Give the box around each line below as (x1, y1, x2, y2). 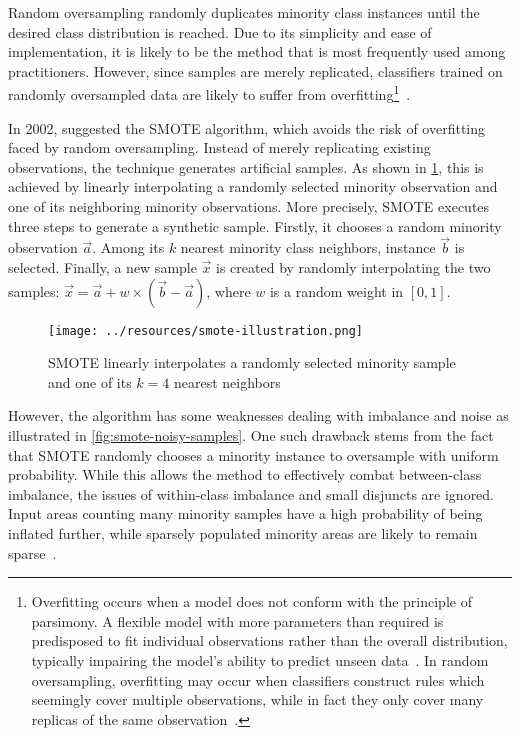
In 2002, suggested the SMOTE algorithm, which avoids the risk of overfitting (8, 117, 486, 138)
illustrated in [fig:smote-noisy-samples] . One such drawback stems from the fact (8, 425, 494, 446)
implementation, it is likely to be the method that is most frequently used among (8, 41, 506, 62)
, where (206, 280, 251, 301)
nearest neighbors (173, 371, 281, 392)
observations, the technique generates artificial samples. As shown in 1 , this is (8, 156, 484, 177)
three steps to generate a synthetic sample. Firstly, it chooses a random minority (8, 215, 502, 236)
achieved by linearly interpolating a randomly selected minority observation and (8, 176, 498, 197)
